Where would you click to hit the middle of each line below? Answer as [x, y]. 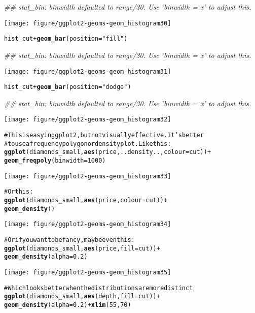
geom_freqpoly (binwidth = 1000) [55, 161]
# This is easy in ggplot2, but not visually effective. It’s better [104, 135]
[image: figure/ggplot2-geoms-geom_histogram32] [88, 120]
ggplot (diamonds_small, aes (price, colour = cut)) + [86, 200]
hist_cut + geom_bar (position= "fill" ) [66, 39]
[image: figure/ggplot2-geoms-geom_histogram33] [88, 176]
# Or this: [19, 192]
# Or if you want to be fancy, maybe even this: [69, 240]
